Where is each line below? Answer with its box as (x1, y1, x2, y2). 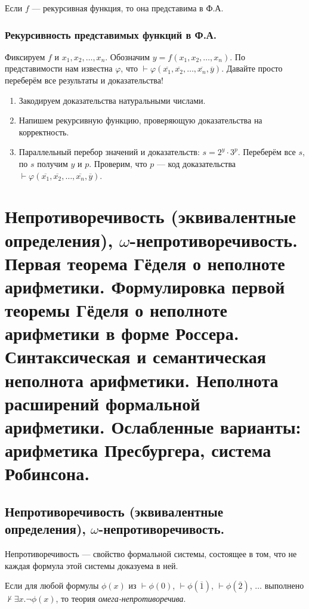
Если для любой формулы (5, 579, 99, 592)
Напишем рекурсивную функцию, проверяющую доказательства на (18, 114, 262, 126)
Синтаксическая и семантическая (5, 344, 266, 369)
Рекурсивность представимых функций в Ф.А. (5, 27, 217, 42)
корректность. (18, 125, 69, 138)
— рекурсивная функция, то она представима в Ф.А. (32, 2, 224, 14)
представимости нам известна (5, 62, 113, 75)
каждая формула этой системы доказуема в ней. (5, 559, 178, 571)
